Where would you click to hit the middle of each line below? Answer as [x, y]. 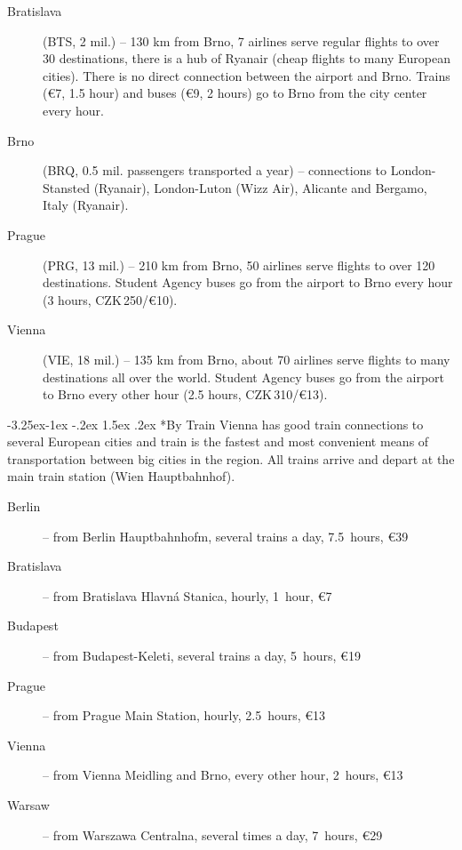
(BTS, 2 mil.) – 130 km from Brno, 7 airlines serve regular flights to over [241, 40]
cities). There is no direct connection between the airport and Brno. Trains [247, 75]
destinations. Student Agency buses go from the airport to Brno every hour [248, 282]
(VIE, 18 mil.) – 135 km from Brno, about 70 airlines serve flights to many [247, 359]
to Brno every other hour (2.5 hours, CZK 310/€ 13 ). [185, 394]
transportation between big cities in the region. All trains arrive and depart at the [231, 458]
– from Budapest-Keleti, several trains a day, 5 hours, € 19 [202, 656]
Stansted [66, 187]
